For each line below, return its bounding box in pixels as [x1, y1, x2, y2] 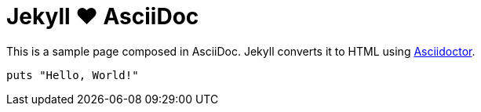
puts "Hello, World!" [6, 68, 139, 81]
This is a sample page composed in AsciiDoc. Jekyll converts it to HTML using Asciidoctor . [6, 44, 476, 58]
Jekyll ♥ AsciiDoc [6, 3, 199, 30]
